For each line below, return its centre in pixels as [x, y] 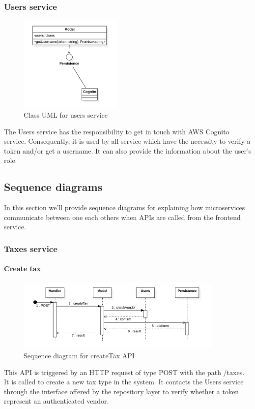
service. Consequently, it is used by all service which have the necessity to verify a [127, 141]
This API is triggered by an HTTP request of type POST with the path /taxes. [124, 372]
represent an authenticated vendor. [57, 401]
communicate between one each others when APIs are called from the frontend [122, 217]
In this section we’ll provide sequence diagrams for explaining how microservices [125, 207]
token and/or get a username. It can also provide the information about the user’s [128, 150]
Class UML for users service [66, 115]
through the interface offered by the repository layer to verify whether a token [121, 391]
